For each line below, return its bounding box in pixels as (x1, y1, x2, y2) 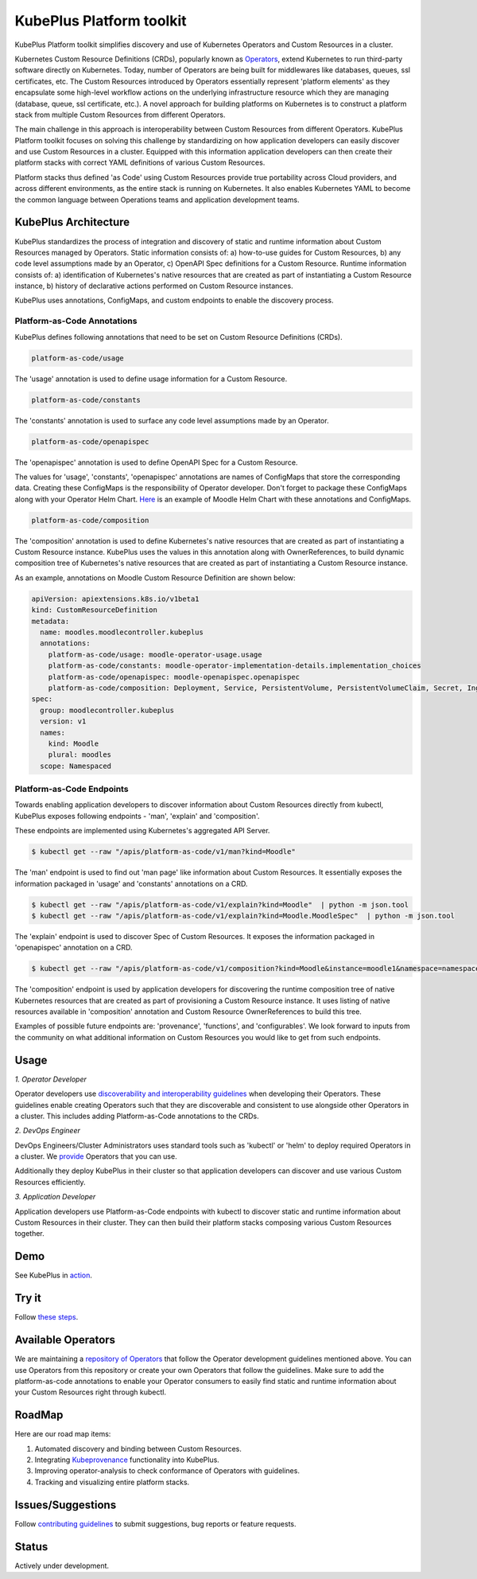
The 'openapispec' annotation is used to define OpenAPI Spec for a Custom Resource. (14, 458, 298, 467)
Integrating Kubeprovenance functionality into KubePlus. (34, 1455, 220, 1464)
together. (14, 1229, 45, 1238)
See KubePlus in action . (14, 1270, 93, 1281)
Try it (14, 1292, 41, 1305)
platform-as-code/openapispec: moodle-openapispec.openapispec (48, 673, 301, 681)
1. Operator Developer (14, 1074, 87, 1084)
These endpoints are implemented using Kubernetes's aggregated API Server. (14, 826, 270, 836)
